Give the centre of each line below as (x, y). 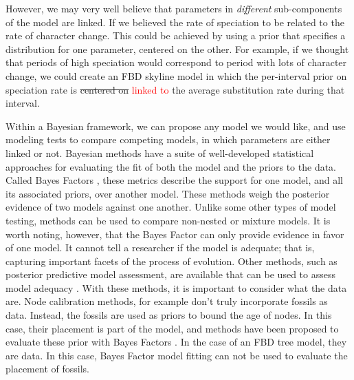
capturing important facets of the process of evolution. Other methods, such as (172, 261)
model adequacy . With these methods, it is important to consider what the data (176, 287)
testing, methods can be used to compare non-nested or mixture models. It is (168, 220)
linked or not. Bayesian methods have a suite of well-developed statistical (160, 152)
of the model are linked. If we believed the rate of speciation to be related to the (175, 22)
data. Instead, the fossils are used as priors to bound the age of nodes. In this (169, 315)
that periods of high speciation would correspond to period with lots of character (176, 62)
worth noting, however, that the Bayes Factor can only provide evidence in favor (175, 234)
